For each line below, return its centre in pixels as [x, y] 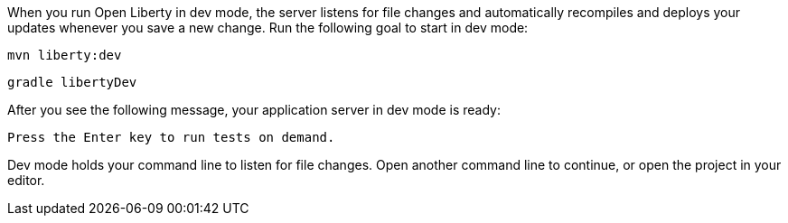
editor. [26, 180]
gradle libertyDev [72, 82]
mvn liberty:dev [65, 55]
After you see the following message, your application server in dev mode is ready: [254, 110]
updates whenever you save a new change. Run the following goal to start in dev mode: [268, 28]
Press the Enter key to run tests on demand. [171, 137]
